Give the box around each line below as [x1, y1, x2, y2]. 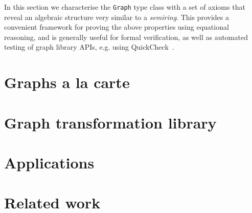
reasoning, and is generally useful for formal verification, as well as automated [4, 31, 248, 42]
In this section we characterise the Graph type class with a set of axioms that [4, 2, 245, 12]
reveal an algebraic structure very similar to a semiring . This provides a [4, 11, 229, 22]
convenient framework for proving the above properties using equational [4, 22, 229, 32]
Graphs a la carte [4, 72, 130, 93]
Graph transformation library [4, 112, 217, 133]
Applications [4, 152, 95, 173]
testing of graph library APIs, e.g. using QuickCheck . [4, 41, 174, 52]
